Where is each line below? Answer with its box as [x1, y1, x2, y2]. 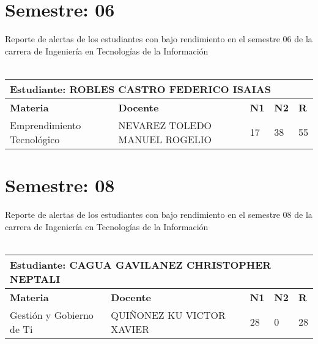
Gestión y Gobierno [10, 307, 94, 322]
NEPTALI [10, 271, 61, 286]
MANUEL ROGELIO [118, 132, 212, 146]
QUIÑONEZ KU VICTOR [111, 307, 226, 322]
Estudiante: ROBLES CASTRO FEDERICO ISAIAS [10, 81, 271, 96]
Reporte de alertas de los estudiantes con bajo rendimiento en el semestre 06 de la [5, 32, 312, 45]
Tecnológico [10, 132, 60, 146]
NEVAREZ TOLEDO [118, 118, 212, 132]
